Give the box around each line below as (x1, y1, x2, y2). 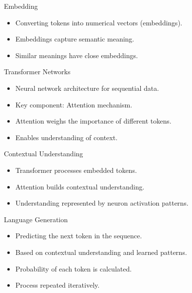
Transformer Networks (4, 66, 71, 77)
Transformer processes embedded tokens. (15, 165, 137, 175)
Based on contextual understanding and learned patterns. (15, 247, 187, 257)
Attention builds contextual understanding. (15, 181, 145, 191)
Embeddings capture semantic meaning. (15, 34, 134, 44)
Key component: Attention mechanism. (15, 99, 133, 109)
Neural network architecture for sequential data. (15, 83, 159, 93)
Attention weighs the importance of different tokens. (15, 116, 172, 126)
